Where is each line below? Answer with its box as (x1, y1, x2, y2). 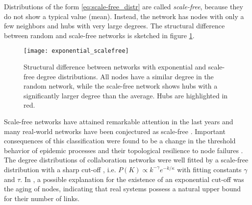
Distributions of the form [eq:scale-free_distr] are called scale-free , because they (4, 1, 243, 11)
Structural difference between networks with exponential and (24, 62, 206, 72)
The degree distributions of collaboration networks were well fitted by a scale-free (4, 155, 249, 165)
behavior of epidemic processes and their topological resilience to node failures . (4, 145, 243, 155)
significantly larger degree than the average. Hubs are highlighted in (24, 90, 228, 100)
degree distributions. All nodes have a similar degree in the (36, 71, 214, 81)
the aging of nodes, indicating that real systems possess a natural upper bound (4, 183, 241, 194)
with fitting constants (177, 164, 242, 174)
